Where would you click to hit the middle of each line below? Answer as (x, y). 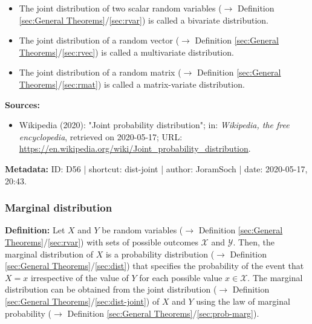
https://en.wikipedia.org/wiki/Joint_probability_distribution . (135, 148)
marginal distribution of (49, 254)
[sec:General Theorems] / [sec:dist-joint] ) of (82, 301)
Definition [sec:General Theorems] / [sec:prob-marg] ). (163, 313)
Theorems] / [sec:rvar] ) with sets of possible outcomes (102, 241)
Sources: (22, 104)
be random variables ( (142, 230)
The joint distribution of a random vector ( (99, 40)
